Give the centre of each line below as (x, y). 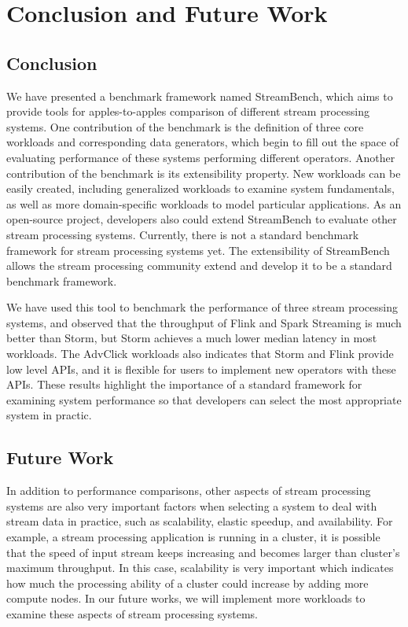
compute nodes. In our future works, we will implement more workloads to (186, 598)
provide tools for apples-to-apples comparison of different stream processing (188, 111)
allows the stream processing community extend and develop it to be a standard (199, 266)
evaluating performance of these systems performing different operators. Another (201, 157)
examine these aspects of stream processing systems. (132, 614)
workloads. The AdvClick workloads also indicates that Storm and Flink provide (200, 354)
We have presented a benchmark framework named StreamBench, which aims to (200, 96)
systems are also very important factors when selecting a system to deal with (192, 505)
